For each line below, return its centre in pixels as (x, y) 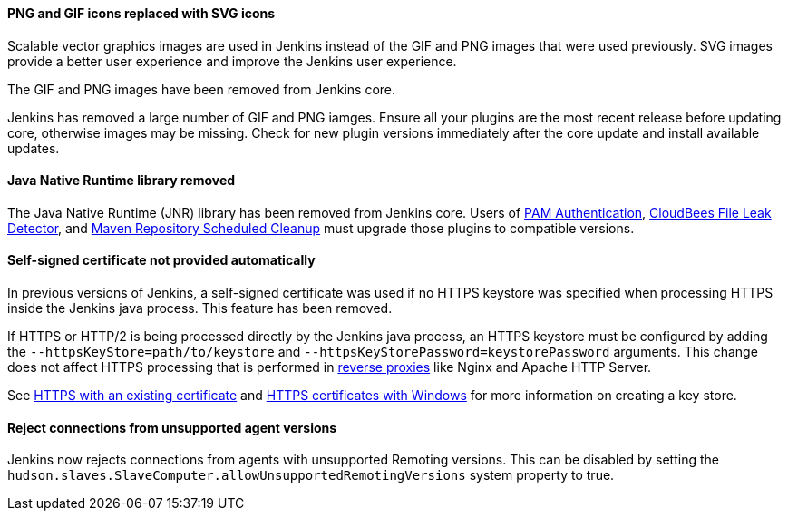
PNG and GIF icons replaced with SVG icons (141, 13)
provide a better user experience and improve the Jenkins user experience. (232, 61)
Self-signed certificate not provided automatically (161, 260)
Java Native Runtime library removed (122, 181)
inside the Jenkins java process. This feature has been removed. (200, 308)
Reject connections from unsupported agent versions (172, 427)
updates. (34, 148)
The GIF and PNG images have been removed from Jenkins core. (202, 89)
